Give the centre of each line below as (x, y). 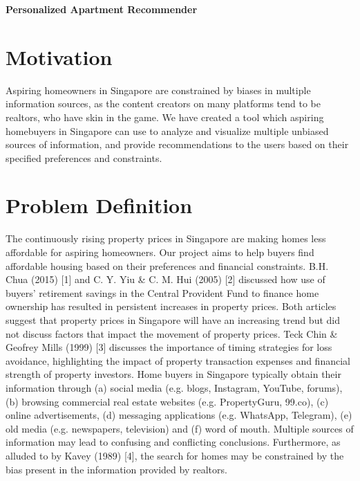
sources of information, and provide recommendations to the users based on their (177, 144)
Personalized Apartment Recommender (102, 9)
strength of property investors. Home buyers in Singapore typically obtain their (173, 374)
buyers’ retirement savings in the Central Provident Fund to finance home (162, 292)
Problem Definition (99, 205)
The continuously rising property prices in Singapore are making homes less (166, 238)
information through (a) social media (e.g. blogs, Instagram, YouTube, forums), (174, 387)
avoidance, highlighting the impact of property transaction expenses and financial (178, 360)
